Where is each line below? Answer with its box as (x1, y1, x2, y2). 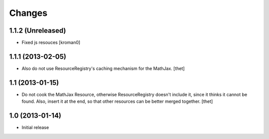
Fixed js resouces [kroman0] (21, 40, 81, 46)
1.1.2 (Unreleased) (9, 26, 66, 35)
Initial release (21, 125, 49, 131)
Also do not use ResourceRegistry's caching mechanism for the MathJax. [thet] (21, 65, 185, 71)
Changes (9, 7, 47, 18)
